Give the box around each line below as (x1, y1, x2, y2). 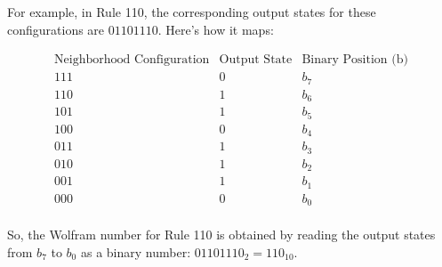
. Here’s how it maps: (157, 20, 274, 38)
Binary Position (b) (301, 53, 408, 67)
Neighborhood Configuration (54, 53, 210, 67)
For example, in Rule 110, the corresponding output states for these (7, 3, 376, 20)
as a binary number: (80, 242, 191, 261)
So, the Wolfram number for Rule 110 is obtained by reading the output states (7, 225, 436, 244)
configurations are (7, 20, 105, 38)
